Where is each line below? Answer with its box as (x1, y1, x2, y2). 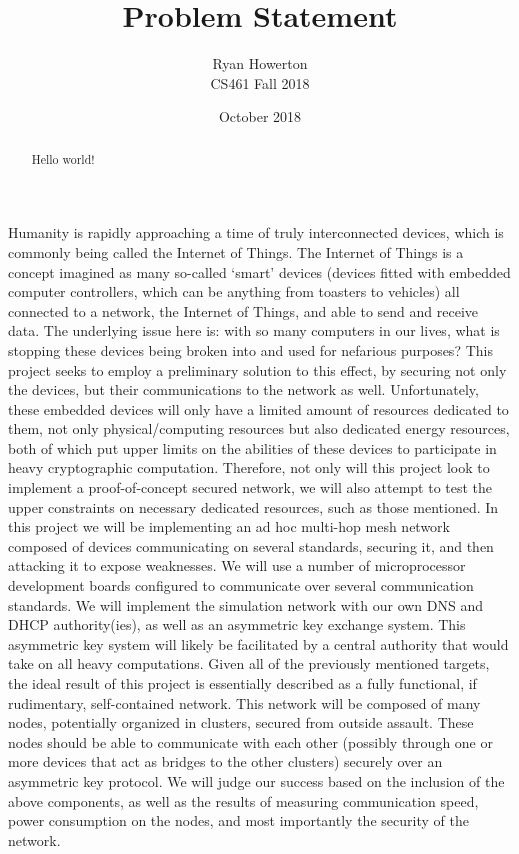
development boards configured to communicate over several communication (8, 575, 474, 596)
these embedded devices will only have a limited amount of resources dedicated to (8, 398, 509, 419)
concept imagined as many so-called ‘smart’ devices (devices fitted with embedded (8, 261, 511, 282)
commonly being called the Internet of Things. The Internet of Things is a (8, 241, 464, 262)
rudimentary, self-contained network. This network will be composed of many (8, 692, 481, 713)
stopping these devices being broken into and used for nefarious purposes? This (8, 339, 493, 360)
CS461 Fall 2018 (210, 72, 310, 93)
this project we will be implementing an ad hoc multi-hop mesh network (8, 516, 450, 537)
